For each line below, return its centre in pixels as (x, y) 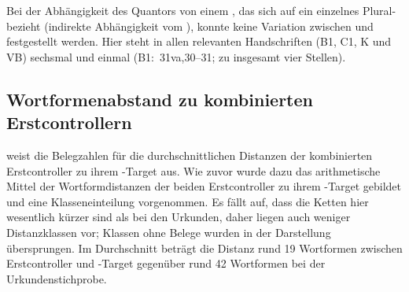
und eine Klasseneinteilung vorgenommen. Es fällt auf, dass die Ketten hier (188, 201)
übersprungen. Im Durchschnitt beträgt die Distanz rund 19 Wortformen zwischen (204, 248)
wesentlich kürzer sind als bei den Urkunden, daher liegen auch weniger (179, 217)
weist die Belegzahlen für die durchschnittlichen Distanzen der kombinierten (190, 155)
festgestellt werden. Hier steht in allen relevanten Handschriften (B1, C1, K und (199, 41)
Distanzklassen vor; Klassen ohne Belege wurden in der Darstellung (169, 232)
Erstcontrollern (69, 122)
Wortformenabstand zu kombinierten (160, 99)
